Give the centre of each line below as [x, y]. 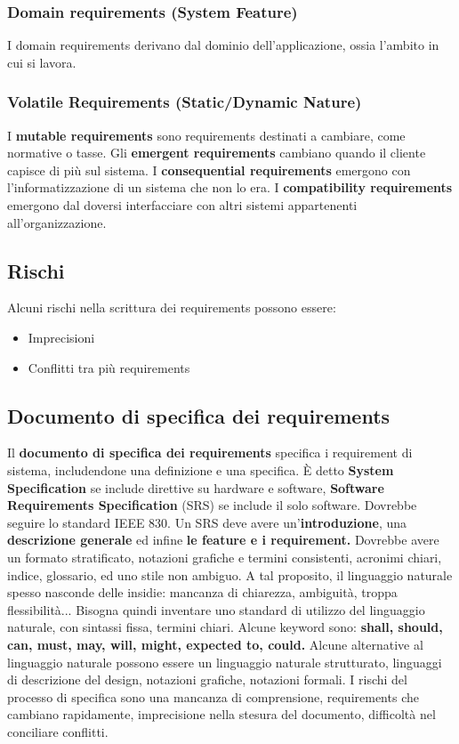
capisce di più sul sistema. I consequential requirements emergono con [209, 170]
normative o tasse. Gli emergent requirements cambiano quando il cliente [217, 153]
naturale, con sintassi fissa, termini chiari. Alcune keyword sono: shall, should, [225, 627]
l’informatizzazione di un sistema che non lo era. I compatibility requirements [230, 187]
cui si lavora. [42, 62]
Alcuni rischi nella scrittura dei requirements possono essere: [172, 307]
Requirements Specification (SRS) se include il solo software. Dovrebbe [212, 505]
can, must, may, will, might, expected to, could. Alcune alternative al [215, 644]
